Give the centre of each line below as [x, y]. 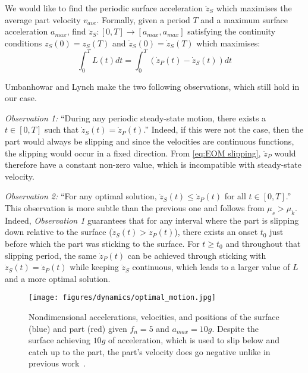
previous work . [57, 363]
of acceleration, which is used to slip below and [194, 340]
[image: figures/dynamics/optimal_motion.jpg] [122, 298]
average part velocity [43, 19]
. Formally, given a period [143, 19]
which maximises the [254, 8]
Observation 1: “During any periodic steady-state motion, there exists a [136, 117]
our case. [21, 98]
